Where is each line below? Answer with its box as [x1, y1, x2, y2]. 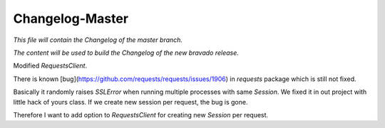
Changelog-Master [13, 11, 128, 26]
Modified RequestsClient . [13, 61, 88, 70]
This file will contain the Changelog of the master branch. [13, 36, 183, 44]
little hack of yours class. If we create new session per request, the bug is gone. [13, 97, 248, 106]
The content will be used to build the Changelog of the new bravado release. [13, 48, 239, 57]
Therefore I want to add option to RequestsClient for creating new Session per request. [13, 110, 269, 119]
